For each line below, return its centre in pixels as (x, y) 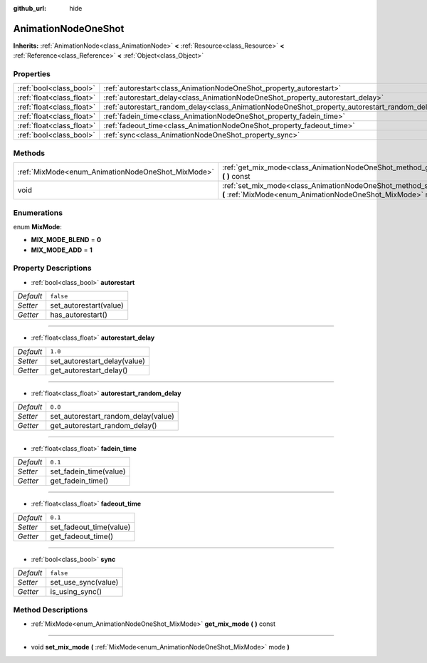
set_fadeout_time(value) (90, 527)
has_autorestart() (79, 315)
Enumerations (38, 212)
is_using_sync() (76, 592)
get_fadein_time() (79, 481)
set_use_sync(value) (84, 583)
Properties (32, 74)
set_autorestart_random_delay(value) (112, 417)
